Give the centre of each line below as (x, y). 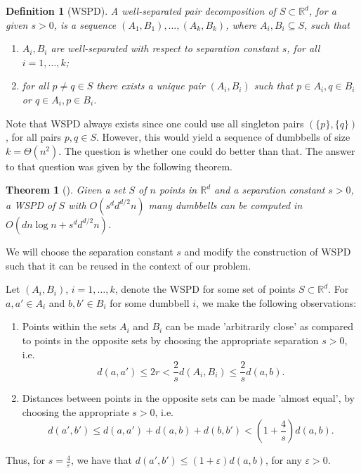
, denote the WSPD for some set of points (205, 289)
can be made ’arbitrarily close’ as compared (260, 326)
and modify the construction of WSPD (268, 251)
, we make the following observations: (276, 302)
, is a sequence (85, 24)
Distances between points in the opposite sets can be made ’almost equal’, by (188, 398)
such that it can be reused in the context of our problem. (129, 265)
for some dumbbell (150, 302)
